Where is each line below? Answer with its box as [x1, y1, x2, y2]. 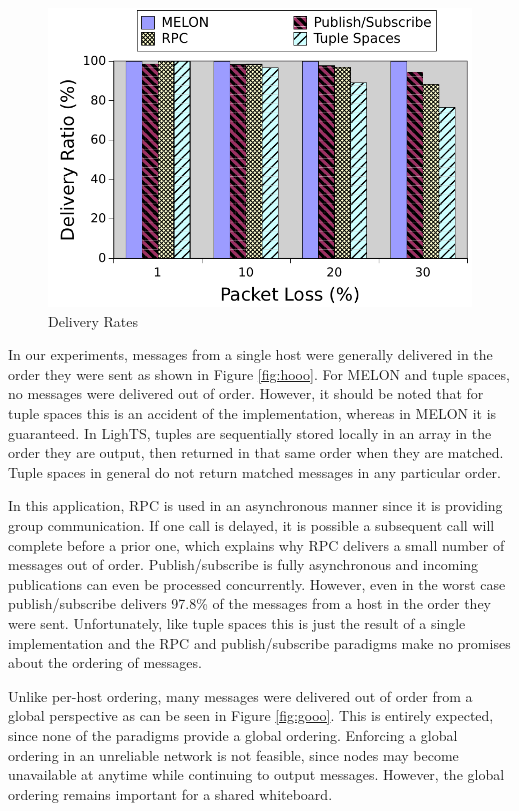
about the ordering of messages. [8, 652, 202, 673]
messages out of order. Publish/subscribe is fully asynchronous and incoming [8, 554, 479, 575]
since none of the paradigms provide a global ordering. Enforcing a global [8, 724, 458, 745]
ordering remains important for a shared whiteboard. [8, 783, 333, 804]
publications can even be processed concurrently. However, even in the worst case [8, 573, 506, 594]
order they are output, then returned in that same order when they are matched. [8, 442, 504, 463]
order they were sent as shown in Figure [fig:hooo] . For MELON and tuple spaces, [8, 363, 510, 384]
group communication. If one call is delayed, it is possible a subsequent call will [8, 515, 495, 536]
